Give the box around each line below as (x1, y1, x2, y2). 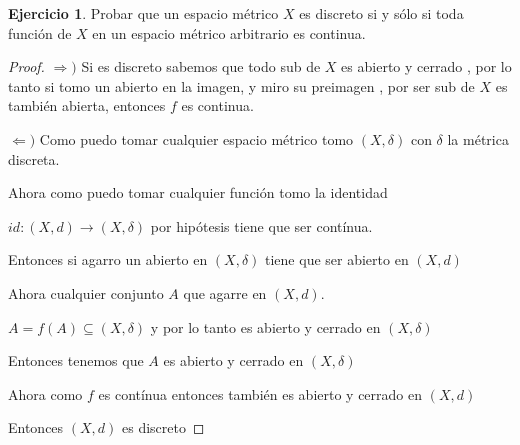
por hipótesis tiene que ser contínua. (150, 215, 373, 236)
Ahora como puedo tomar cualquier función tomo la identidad (8, 182, 388, 203)
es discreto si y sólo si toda (299, 3, 464, 23)
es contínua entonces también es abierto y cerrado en (98, 383, 422, 404)
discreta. (8, 148, 60, 169)
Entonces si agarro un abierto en (8, 249, 208, 270)
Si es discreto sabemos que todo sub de (81, 56, 321, 77)
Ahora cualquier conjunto (8, 282, 164, 303)
